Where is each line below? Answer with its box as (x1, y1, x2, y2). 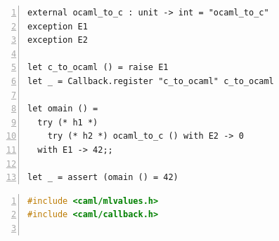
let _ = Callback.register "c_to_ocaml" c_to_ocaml (27, 76, 274, 86)
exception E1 (27, 21, 88, 32)
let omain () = (27, 104, 98, 114)
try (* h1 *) (37, 117, 98, 128)
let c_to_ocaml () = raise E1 (27, 62, 169, 73)
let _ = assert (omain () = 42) (27, 172, 179, 183)
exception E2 (27, 35, 88, 46)
